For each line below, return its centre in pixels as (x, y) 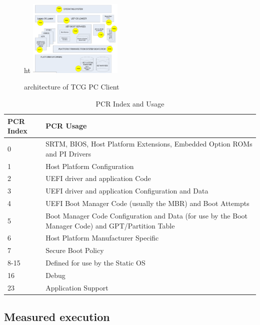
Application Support (77, 287)
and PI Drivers (68, 153)
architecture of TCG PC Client (72, 87)
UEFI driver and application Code (98, 178)
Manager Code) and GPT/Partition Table (110, 225)
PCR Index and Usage (130, 104)
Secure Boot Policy (75, 250)
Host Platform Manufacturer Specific (102, 238)
